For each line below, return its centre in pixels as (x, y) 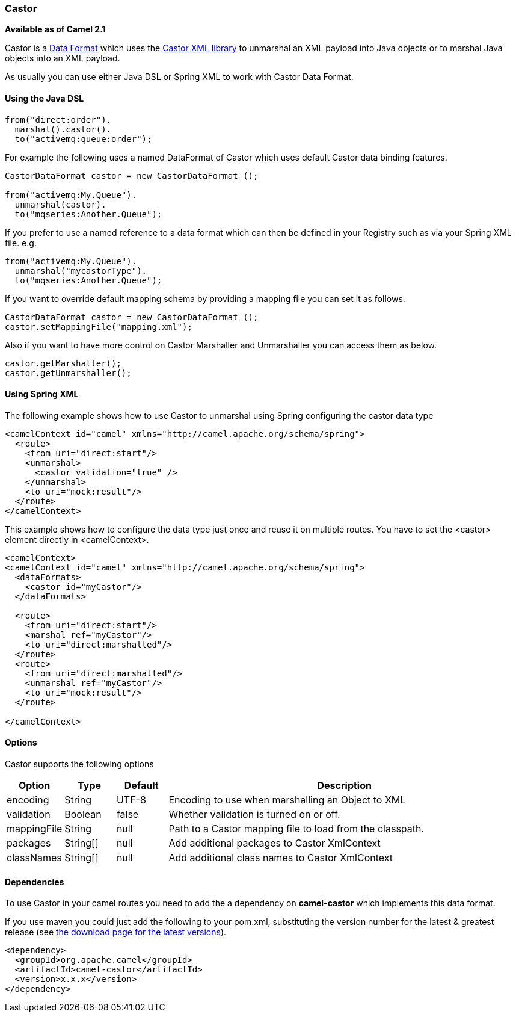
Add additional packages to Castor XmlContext (275, 843)
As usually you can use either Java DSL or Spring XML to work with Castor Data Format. (179, 77)
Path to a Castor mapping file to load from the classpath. (296, 829)
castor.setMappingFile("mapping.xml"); (99, 326)
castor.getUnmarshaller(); (68, 373)
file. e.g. (21, 243)
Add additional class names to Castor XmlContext (281, 858)
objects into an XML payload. (63, 58)
